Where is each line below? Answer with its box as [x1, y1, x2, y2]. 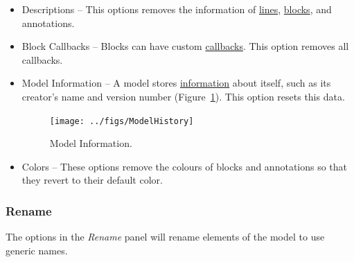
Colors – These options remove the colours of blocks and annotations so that [21, 159, 348, 173]
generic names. [6, 243, 68, 257]
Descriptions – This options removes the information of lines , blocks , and [21, 2, 332, 16]
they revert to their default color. [21, 173, 163, 187]
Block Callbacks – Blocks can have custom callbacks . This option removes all [21, 39, 349, 53]
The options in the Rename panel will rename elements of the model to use [6, 229, 325, 244]
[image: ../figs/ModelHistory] [49, 116, 194, 126]
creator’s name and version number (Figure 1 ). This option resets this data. [21, 89, 345, 103]
